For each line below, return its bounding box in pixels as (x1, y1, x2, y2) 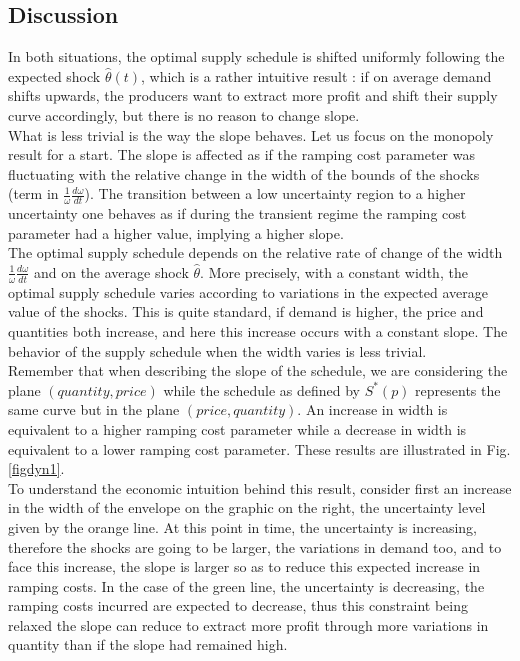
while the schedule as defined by (163, 379, 360, 400)
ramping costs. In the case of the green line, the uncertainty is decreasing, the (8, 575, 485, 596)
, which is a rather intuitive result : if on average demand (141, 65, 492, 86)
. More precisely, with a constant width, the (200, 261, 468, 282)
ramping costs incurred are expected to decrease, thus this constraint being (8, 595, 468, 616)
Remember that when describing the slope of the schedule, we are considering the (8, 360, 508, 381)
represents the (415, 379, 501, 400)
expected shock (8, 65, 101, 86)
